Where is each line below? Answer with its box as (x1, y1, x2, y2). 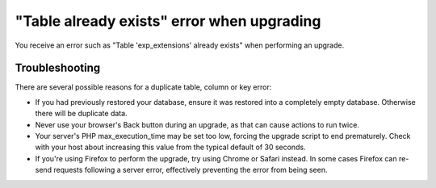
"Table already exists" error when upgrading (15, 12, 321, 30)
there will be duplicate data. (35, 109, 128, 119)
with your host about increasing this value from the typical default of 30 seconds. (35, 142, 306, 152)
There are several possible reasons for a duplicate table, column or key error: (15, 82, 272, 92)
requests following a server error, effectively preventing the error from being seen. (53, 165, 328, 175)
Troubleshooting (15, 61, 101, 75)
